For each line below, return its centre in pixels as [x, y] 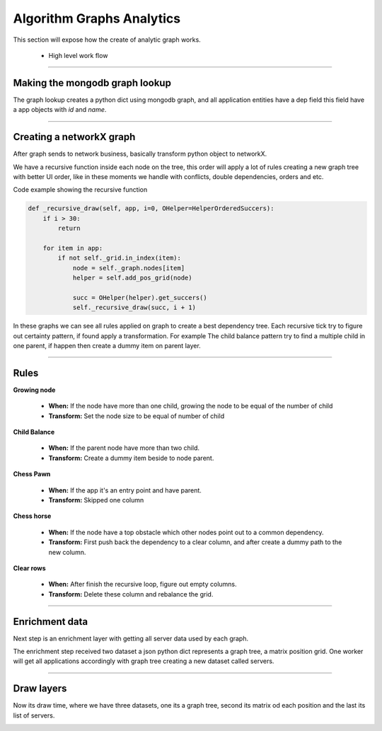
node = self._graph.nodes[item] [129, 268]
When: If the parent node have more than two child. [124, 448]
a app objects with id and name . [60, 110]
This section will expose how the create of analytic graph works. [107, 40]
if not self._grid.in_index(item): [120, 258]
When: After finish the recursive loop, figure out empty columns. [143, 585]
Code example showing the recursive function [80, 190]
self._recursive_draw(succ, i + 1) [134, 307]
